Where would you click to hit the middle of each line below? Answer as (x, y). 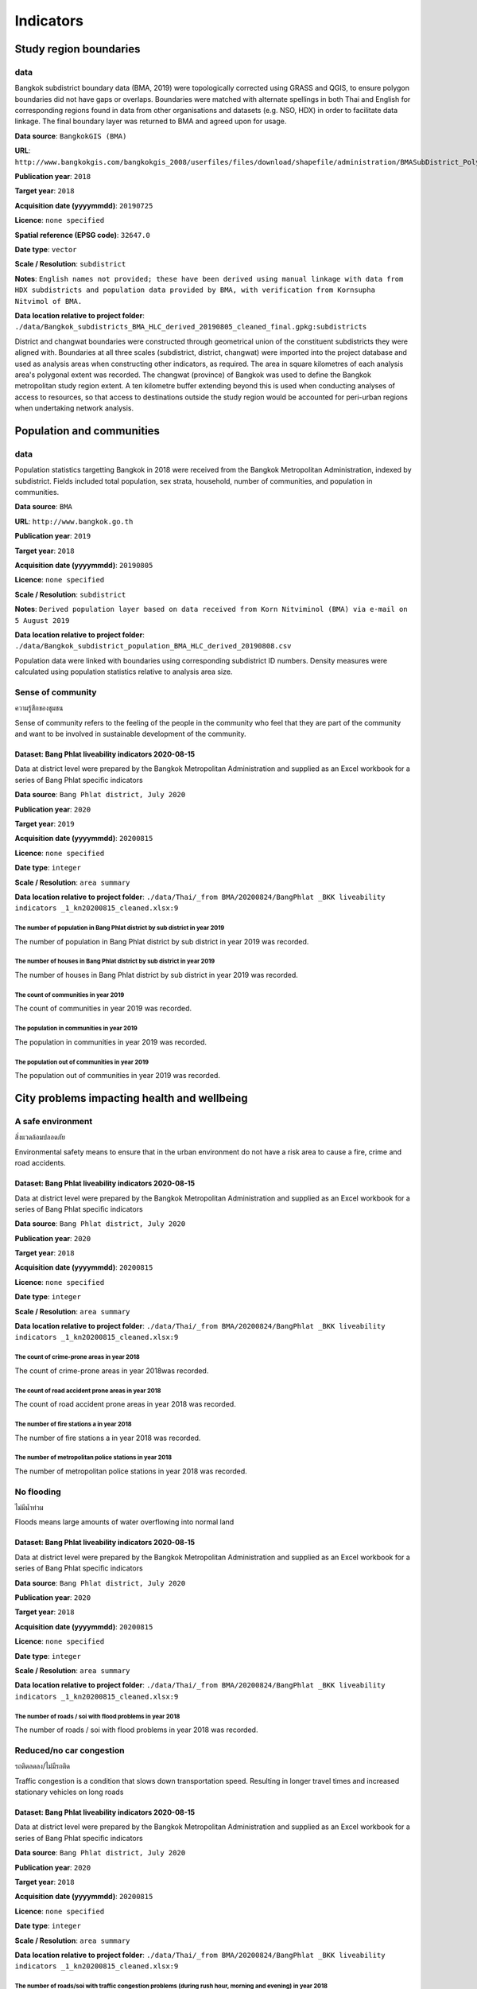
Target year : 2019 (45, 823)
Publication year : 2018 (53, 177)
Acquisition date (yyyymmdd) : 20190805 (84, 565)
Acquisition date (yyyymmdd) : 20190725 (84, 205)
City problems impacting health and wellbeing (131, 1098)
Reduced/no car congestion (70, 1750)
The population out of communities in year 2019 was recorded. (117, 1076)
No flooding (38, 1492)
